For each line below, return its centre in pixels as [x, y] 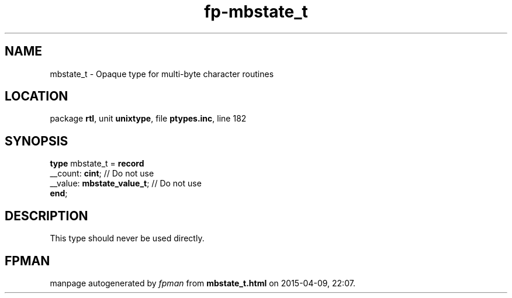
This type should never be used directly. [127, 238]
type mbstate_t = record [97, 164]
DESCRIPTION [46, 216]
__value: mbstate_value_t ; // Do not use [126, 183]
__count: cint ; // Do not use [102, 174]
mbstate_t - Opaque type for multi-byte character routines [162, 74]
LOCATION [37, 96]
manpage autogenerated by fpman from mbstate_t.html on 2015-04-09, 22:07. [203, 283]
